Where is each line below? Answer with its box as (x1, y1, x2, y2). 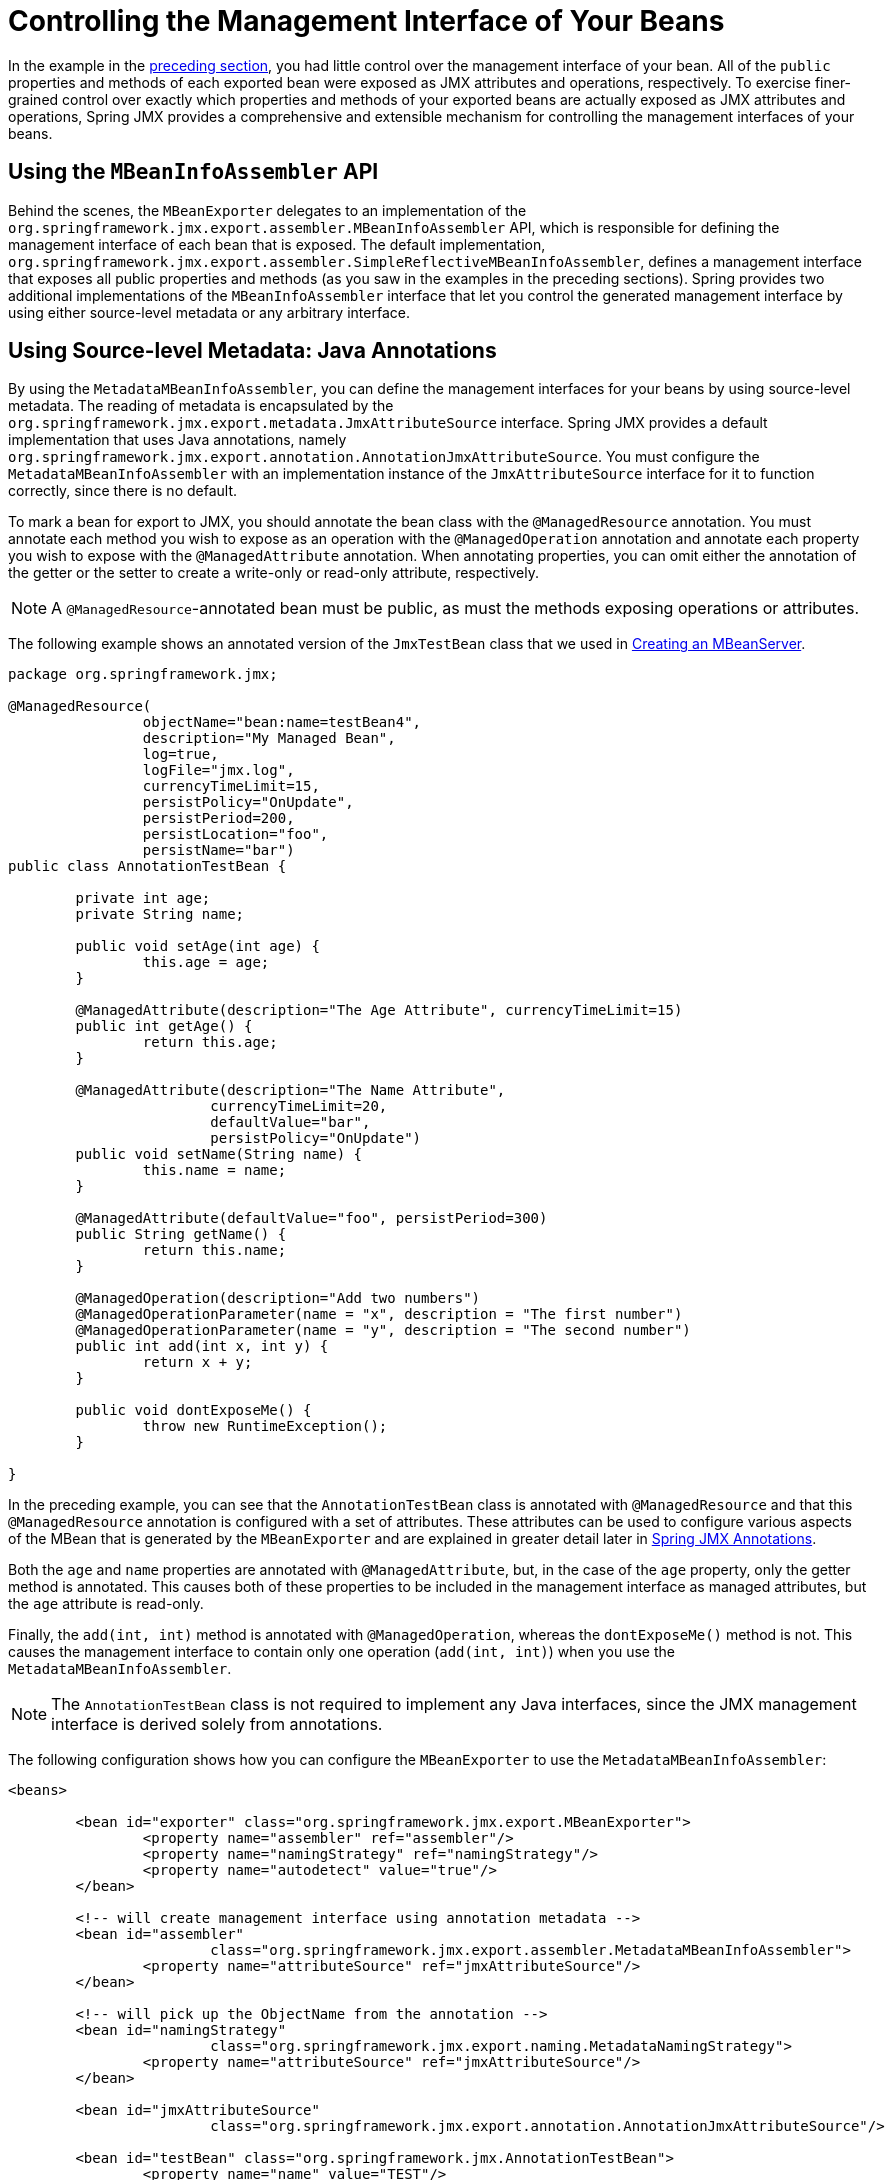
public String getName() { (75, 1226, 287, 1243)
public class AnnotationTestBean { (8, 858, 287, 875)
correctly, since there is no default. (8, 482, 238, 500)
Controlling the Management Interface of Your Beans (8, 4, 725, 38)
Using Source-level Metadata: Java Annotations (8, 338, 497, 364)
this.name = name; (142, 1162, 287, 1179)
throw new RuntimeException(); (142, 1418, 388, 1435)
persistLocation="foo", (142, 826, 329, 843)
